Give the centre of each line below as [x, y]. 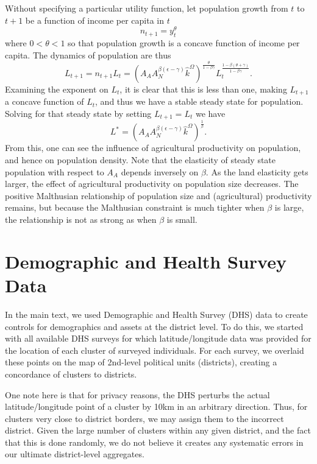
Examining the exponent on [57, 89]
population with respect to [55, 171]
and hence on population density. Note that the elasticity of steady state [141, 160]
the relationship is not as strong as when [81, 220]
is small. [182, 220]
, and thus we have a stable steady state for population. [199, 101]
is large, [289, 207]
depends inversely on [160, 171]
